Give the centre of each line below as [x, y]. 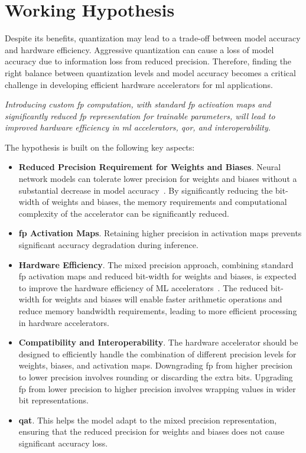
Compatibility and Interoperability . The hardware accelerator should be [158, 342]
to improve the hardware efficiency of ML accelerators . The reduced [143, 287]
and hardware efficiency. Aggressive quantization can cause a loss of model [139, 49]
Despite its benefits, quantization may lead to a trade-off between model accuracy [153, 38]
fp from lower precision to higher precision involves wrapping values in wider [157, 388]
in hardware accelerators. [64, 322]
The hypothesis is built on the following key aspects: [100, 147]
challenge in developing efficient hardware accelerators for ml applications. [139, 84]
